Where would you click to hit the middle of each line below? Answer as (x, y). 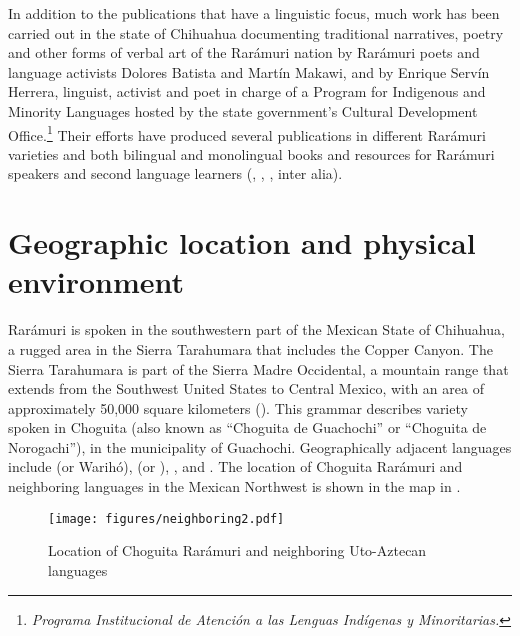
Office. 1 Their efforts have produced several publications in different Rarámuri (247, 133)
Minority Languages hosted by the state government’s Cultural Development (243, 110)
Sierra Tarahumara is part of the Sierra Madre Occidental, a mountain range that (258, 368)
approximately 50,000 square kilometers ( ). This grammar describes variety (238, 407)
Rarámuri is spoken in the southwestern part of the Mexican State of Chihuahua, (256, 329)
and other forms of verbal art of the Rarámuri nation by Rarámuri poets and (244, 52)
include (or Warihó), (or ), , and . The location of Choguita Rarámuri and (235, 466)
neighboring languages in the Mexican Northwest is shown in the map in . (234, 486)
